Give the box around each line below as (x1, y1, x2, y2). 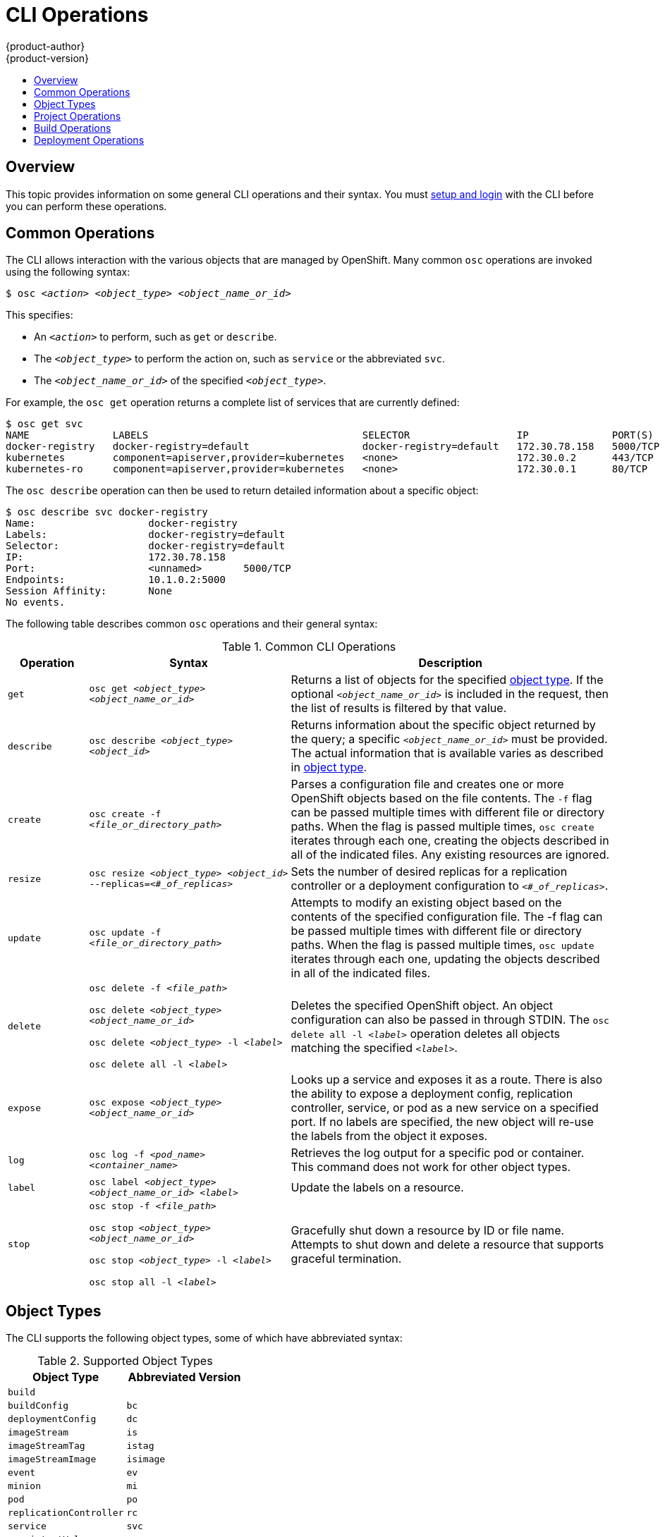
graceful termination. (291, 1251, 402, 1266)
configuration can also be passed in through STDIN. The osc (291, 1012, 609, 1027)
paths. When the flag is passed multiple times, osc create (291, 819, 594, 834)
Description (418, 656, 482, 670)
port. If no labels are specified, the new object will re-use (291, 1115, 594, 1129)
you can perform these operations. (6, 200, 167, 212)
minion (8, 1481, 41, 1492)
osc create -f (89, 809, 161, 820)
